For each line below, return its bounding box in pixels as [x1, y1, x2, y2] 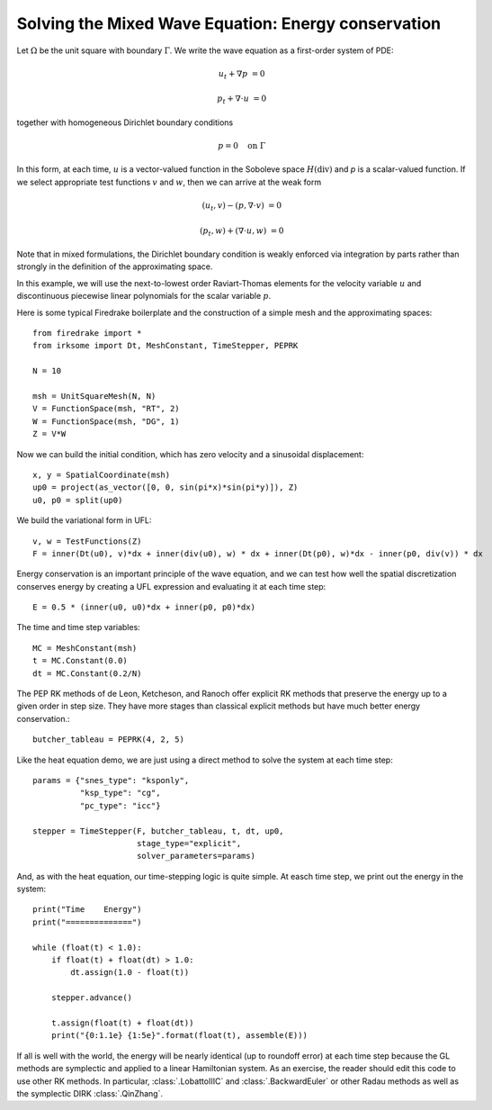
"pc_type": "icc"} [79, 800, 161, 810]
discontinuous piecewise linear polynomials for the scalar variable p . [16, 291, 272, 302]
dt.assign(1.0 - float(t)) [70, 968, 190, 978]
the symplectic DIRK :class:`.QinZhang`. [16, 1087, 164, 1098]
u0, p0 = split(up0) [32, 495, 123, 505]
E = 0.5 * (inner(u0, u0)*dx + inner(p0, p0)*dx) [32, 602, 256, 612]
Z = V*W [32, 429, 67, 439]
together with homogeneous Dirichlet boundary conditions [16, 117, 234, 128]
